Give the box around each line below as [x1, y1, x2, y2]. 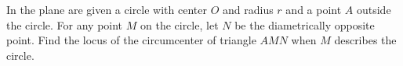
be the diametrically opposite [234, 16, 375, 33]
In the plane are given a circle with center [6, 2, 207, 17]
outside [356, 2, 391, 17]
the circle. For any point [6, 16, 123, 33]
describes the [334, 32, 397, 48]
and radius [222, 2, 274, 17]
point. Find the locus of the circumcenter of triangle [6, 32, 256, 48]
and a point [285, 2, 342, 17]
